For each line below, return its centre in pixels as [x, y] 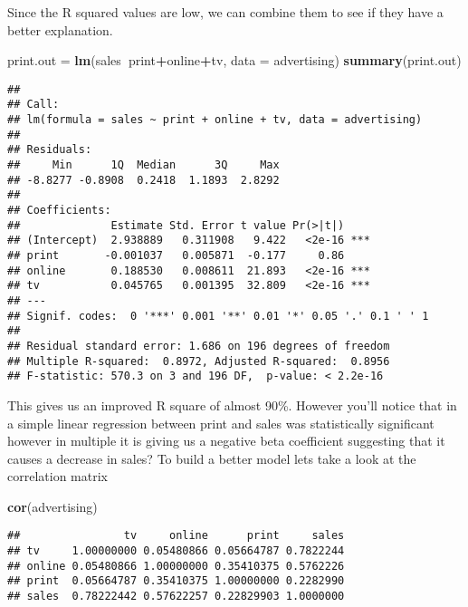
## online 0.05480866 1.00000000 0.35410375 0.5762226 [176, 566]
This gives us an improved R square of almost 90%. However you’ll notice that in [232, 405]
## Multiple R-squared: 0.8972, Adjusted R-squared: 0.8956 [199, 361]
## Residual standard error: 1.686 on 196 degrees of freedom [199, 346]
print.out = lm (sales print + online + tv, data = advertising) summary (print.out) [234, 60]
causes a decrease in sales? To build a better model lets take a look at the [212, 458]
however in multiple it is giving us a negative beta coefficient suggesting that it [226, 441]
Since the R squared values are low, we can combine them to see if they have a [225, 12]
